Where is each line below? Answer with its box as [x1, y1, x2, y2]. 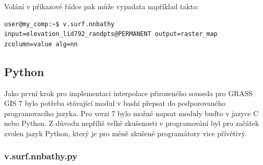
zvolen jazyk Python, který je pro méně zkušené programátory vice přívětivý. [4, 127, 247, 138]
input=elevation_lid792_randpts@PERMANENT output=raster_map [4, 30, 218, 38]
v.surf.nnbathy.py [4, 150, 78, 162]
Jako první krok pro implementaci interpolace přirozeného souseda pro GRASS [4, 87, 253, 98]
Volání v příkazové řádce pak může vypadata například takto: [4, 1, 199, 11]
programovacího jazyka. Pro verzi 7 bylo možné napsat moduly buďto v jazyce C [4, 107, 259, 118]
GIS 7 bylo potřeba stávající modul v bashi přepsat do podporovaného [4, 98, 226, 108]
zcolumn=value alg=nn [4, 40, 78, 48]
